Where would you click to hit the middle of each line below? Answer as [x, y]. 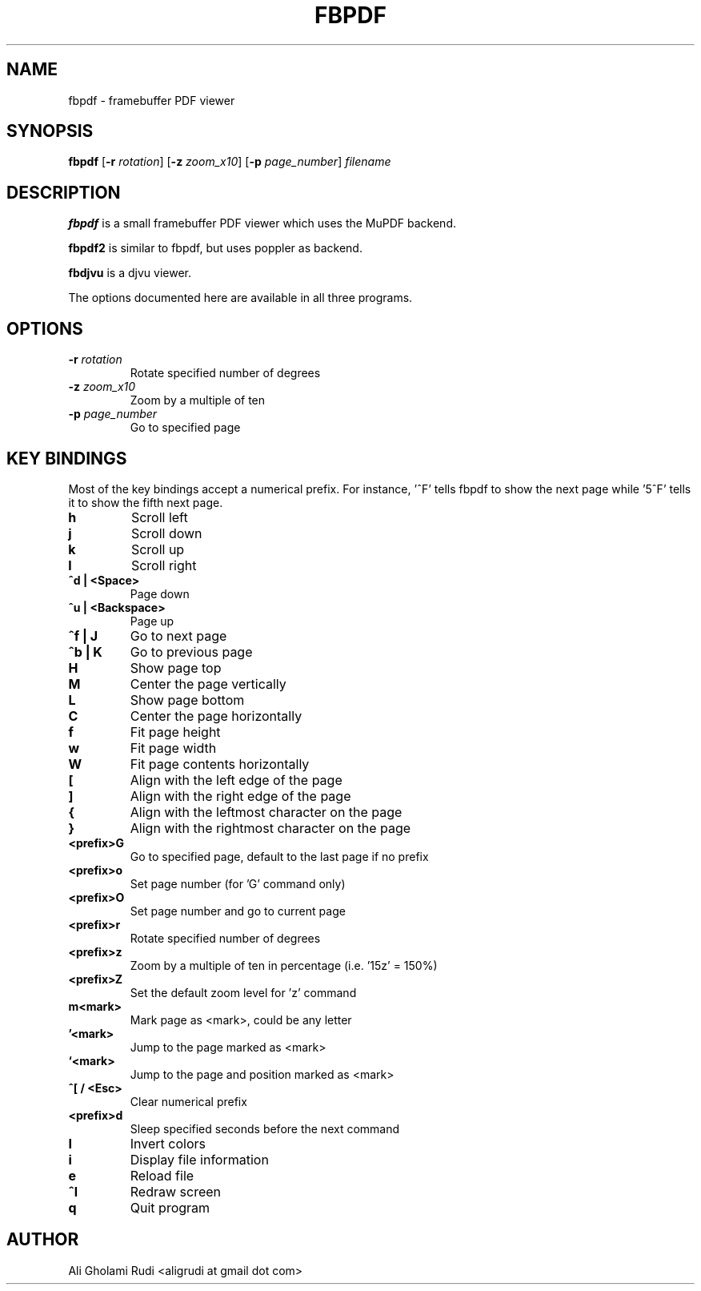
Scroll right [164, 565]
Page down [160, 593]
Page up [152, 621]
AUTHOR [43, 1240]
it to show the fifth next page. [146, 502]
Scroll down [166, 533]
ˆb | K [85, 652]
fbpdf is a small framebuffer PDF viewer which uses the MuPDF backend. [262, 223]
